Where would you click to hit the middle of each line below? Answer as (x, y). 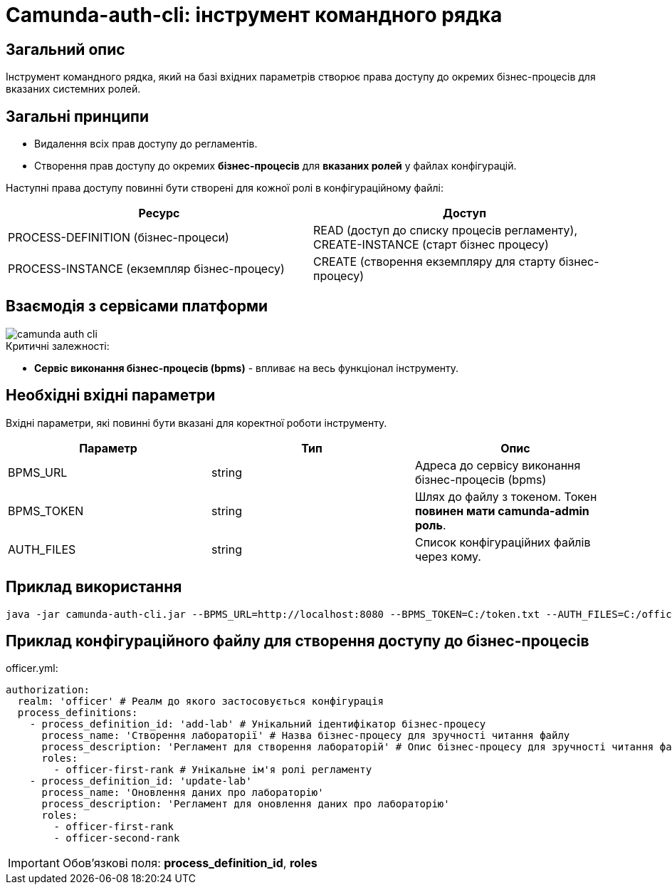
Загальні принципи (77, 116)
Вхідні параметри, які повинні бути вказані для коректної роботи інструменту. (196, 423)
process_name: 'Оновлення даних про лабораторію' (183, 793)
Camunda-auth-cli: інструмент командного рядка (254, 15)
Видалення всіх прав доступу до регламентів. (146, 144)
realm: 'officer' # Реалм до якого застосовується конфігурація (201, 702)
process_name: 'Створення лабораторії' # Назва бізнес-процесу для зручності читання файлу (306, 736)
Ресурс (159, 213)
